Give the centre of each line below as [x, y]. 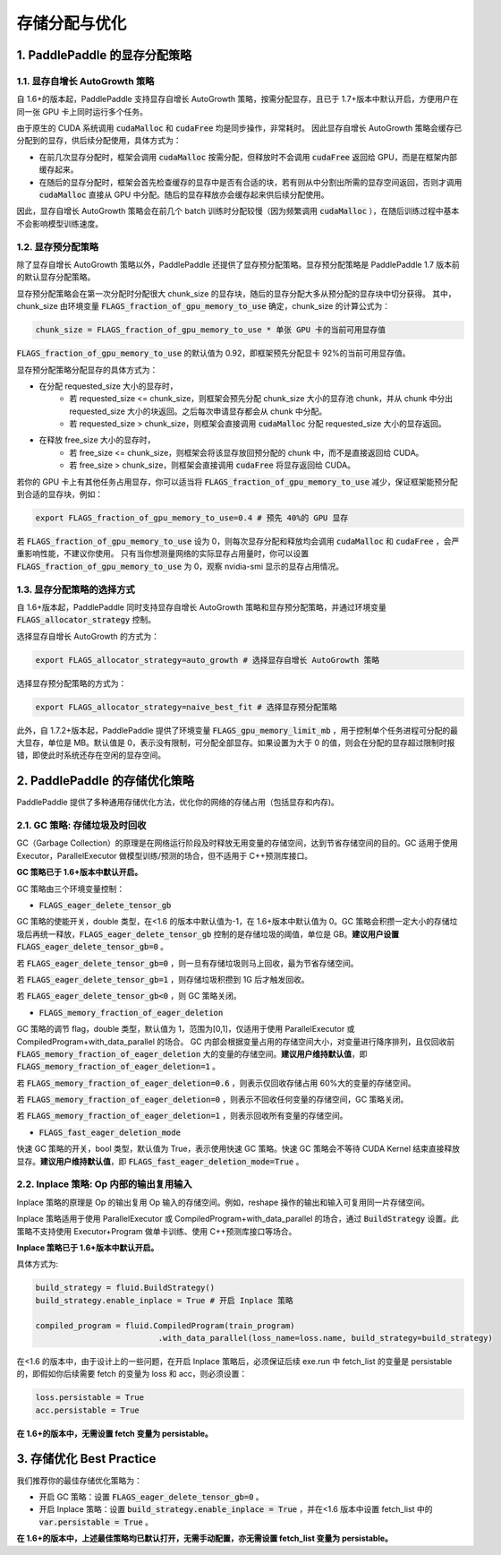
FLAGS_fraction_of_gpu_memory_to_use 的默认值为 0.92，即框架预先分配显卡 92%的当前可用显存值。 [213, 353]
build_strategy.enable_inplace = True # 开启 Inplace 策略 [165, 1300]
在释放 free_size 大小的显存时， [97, 440]
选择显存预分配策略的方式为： [72, 683]
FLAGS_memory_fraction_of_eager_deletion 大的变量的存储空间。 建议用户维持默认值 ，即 [192, 1053]
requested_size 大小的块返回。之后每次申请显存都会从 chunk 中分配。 [198, 411]
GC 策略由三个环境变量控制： [71, 889]
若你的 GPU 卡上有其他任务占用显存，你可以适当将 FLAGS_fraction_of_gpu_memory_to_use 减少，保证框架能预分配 [237, 481]
